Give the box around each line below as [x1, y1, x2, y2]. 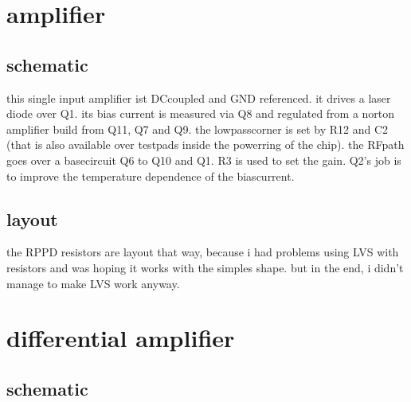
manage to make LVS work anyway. [6, 275, 180, 291]
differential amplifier [6, 322, 235, 354]
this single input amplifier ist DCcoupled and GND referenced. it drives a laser [6, 89, 391, 106]
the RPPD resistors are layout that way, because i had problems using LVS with [6, 244, 399, 260]
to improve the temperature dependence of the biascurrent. [6, 167, 295, 184]
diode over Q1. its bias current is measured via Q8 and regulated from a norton [6, 105, 395, 122]
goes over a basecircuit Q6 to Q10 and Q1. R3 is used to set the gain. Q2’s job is [6, 151, 401, 168]
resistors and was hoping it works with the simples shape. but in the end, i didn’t [6, 259, 404, 275]
